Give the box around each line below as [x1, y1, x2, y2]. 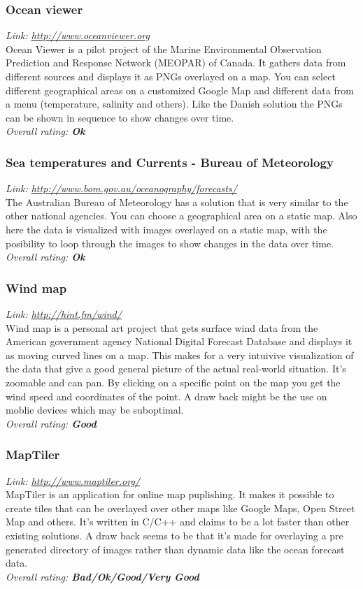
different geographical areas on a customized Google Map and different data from [6, 82, 354, 97]
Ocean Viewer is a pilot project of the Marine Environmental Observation [6, 41, 322, 56]
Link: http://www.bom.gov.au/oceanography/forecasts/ [6, 181, 237, 196]
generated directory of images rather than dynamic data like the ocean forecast [6, 541, 345, 556]
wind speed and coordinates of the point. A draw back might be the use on [6, 388, 327, 403]
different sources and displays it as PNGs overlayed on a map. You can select [6, 69, 336, 83]
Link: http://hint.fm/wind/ [6, 306, 122, 321]
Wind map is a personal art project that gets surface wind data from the [6, 320, 318, 335]
